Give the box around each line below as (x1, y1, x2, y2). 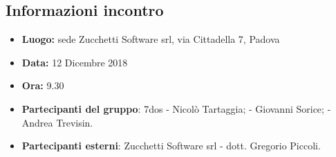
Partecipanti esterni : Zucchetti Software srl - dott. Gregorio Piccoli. (21, 138, 321, 153)
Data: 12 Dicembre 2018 (21, 55, 128, 69)
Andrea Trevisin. (21, 115, 93, 129)
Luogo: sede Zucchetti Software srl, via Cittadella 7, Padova (21, 32, 280, 46)
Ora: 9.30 (21, 78, 64, 93)
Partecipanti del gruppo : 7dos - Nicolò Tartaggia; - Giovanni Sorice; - (21, 101, 331, 116)
